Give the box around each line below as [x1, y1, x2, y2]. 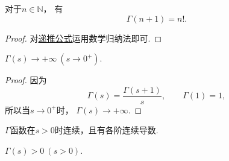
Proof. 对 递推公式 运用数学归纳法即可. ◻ [5, 31, 162, 44]
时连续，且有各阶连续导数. [54, 124, 158, 136]
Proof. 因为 [5, 74, 47, 86]
